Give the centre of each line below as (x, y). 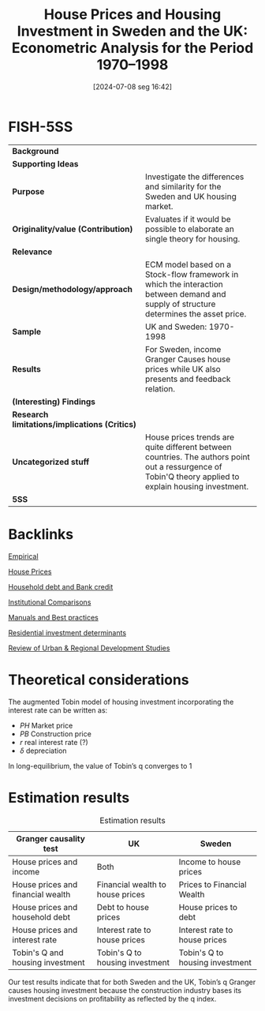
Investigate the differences (194, 177)
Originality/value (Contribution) (73, 229)
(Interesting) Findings (54, 402)
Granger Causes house (188, 359)
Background (35, 151)
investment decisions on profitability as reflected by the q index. (112, 998)
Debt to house (123, 907)
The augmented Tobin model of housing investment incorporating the (121, 702)
